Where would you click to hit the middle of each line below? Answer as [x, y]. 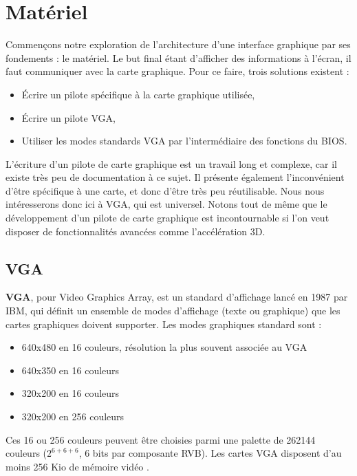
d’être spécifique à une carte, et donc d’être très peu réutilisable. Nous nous [165, 190]
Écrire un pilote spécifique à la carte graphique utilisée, [138, 94]
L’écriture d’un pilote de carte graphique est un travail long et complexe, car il [171, 163]
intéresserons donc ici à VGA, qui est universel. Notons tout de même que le [166, 204]
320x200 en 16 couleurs [71, 393]
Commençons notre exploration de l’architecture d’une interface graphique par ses [178, 44]
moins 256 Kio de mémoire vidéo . [77, 466]
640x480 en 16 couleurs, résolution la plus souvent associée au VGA [164, 347]
